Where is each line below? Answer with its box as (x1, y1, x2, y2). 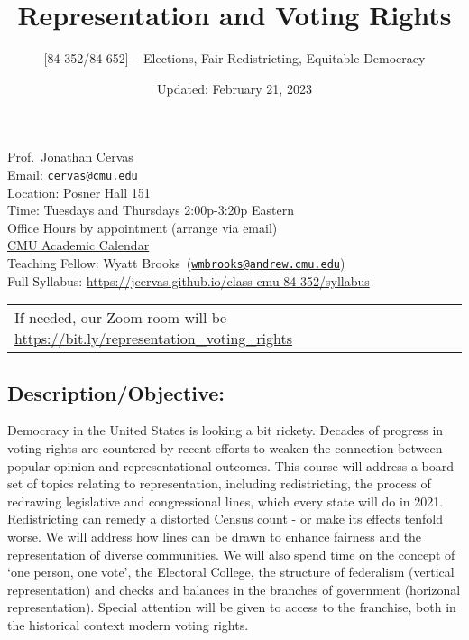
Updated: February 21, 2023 (157, 79, 312, 97)
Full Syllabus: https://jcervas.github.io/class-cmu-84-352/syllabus (7, 271, 370, 290)
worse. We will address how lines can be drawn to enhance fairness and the (7, 526, 422, 545)
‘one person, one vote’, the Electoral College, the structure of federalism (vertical (7, 562, 455, 581)
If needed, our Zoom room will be (14, 307, 227, 329)
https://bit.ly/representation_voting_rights (14, 328, 293, 349)
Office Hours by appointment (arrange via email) (7, 218, 278, 237)
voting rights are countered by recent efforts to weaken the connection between (7, 438, 443, 457)
